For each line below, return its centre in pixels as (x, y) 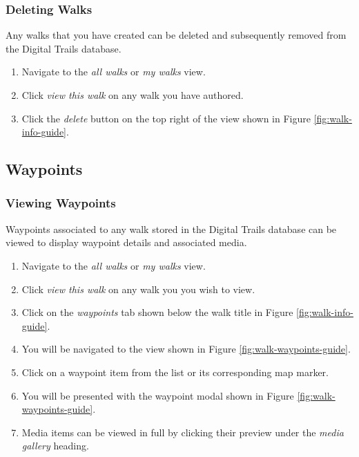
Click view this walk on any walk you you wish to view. (138, 289)
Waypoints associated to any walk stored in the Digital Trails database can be (171, 228)
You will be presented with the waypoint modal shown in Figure (158, 395)
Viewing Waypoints (61, 203)
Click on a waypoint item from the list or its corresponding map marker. (175, 372)
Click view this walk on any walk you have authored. (133, 95)
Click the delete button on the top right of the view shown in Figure (166, 118)
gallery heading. (55, 446)
